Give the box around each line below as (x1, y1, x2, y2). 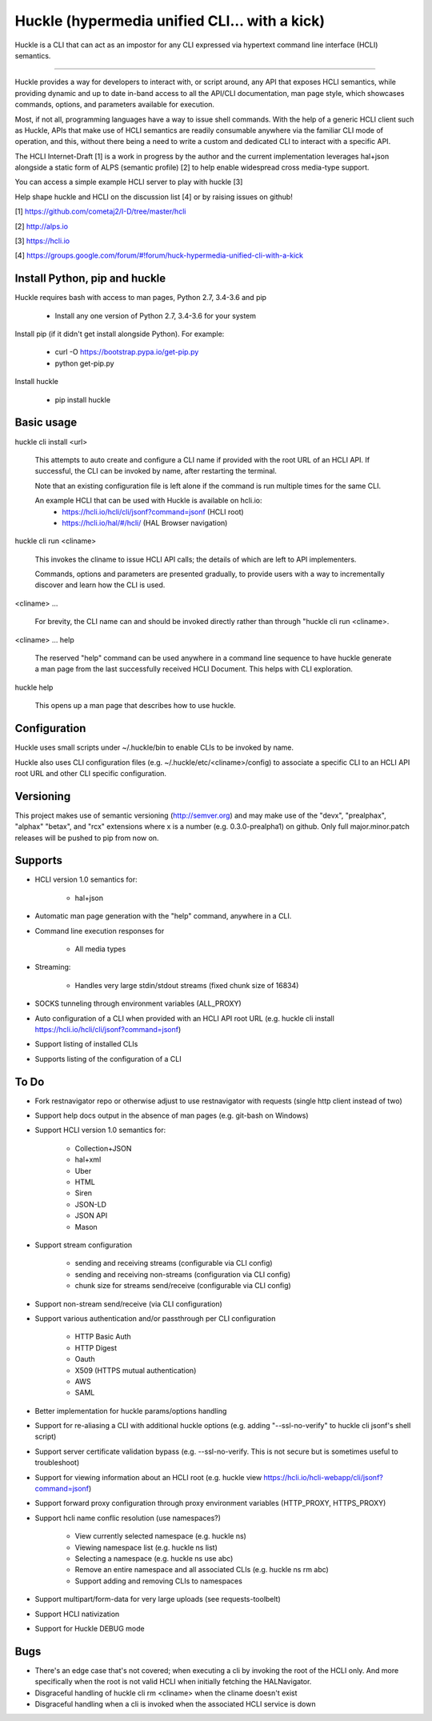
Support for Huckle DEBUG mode (34, 1623, 145, 1633)
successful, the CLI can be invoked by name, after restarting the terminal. (34, 466, 278, 476)
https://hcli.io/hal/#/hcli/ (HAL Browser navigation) (62, 518, 228, 527)
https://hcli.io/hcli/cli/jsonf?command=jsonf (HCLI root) (62, 506, 244, 516)
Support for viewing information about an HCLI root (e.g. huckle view (34, 1472, 262, 1482)
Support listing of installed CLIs (34, 1039, 138, 1049)
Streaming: (34, 963, 71, 972)
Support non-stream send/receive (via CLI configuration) (34, 1299, 223, 1308)
